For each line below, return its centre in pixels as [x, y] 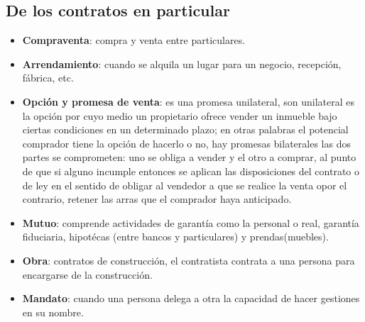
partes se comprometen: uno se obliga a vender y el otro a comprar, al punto [189, 157]
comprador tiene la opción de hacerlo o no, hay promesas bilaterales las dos [186, 143]
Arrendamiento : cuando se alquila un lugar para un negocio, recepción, [182, 63]
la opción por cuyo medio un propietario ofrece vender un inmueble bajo [180, 115]
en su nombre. [53, 312]
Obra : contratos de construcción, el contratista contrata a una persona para [189, 260]
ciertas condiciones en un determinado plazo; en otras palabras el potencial [185, 129]
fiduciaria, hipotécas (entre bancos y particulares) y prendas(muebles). [175, 237]
